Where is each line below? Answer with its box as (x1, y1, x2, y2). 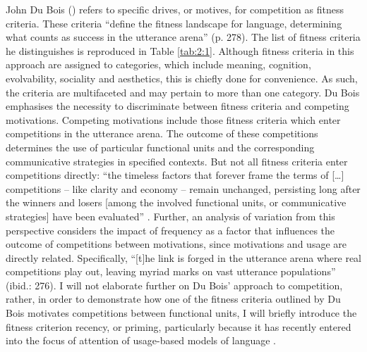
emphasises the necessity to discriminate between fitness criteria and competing (6, 99, 349, 113)
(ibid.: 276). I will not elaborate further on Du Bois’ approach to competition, (6, 277, 343, 292)
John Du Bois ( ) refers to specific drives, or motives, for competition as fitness (6, 2, 344, 16)
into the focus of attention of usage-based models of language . (6, 333, 276, 348)
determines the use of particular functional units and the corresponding (6, 139, 315, 154)
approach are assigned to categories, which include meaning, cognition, (6, 57, 311, 72)
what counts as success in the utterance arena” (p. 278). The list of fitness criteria (6, 30, 361, 44)
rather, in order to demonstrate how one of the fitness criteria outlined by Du (6, 291, 341, 306)
